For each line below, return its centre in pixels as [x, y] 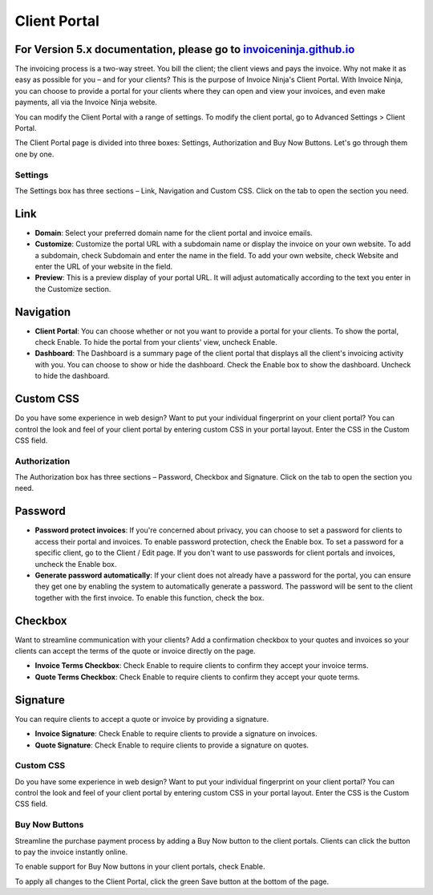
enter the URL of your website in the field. [104, 267]
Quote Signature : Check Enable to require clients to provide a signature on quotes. [172, 745]
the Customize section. [73, 289]
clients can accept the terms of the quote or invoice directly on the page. [135, 651]
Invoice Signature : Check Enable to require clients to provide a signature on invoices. [176, 734]
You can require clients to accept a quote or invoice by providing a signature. [142, 719]
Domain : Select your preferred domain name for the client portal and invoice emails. [174, 233]
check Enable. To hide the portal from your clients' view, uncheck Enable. [156, 342]
